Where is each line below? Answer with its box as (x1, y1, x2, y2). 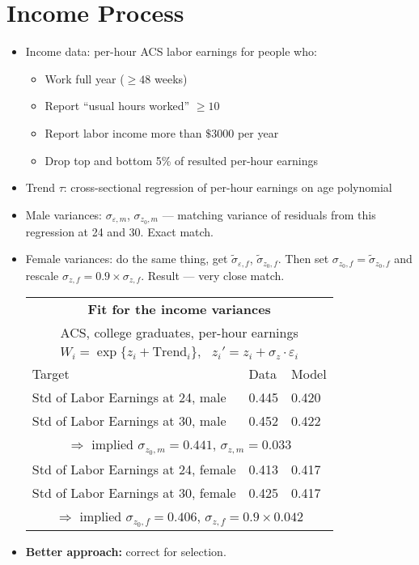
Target (32, 364, 70, 384)
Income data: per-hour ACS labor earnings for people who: (25, 43, 317, 60)
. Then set (277, 250, 329, 267)
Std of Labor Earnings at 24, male (32, 388, 226, 407)
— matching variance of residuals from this (162, 206, 376, 223)
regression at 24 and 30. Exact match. (25, 223, 214, 240)
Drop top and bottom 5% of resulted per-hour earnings (44, 151, 318, 168)
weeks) (154, 70, 188, 87)
